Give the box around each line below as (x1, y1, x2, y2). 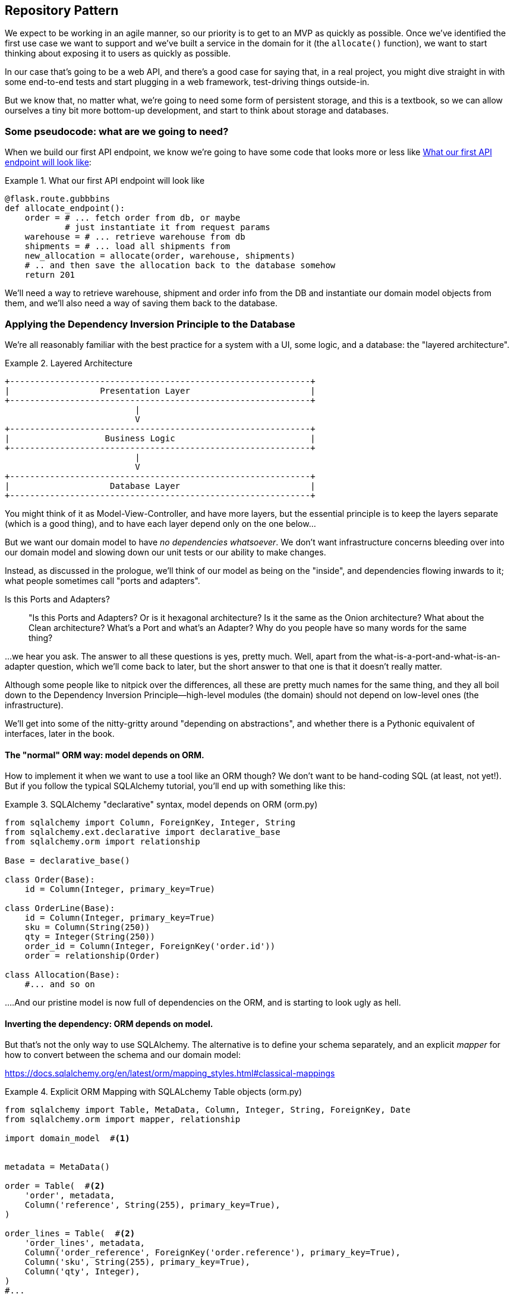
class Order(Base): (5, 875, 95, 885)
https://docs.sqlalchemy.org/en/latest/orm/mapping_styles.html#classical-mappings (5, 1068, 335, 1079)
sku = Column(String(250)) (24, 922, 150, 932)
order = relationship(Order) (24, 951, 160, 961)
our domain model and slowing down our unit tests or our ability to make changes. (5, 547, 326, 557)
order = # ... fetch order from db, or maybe (24, 213, 241, 223)
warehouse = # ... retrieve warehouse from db (24, 232, 245, 242)
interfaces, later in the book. (5, 728, 115, 739)
